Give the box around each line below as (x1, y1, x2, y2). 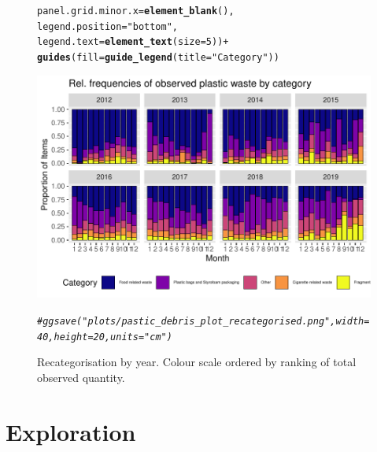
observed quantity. (37, 369, 125, 385)
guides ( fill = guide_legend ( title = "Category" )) (37, 51, 279, 63)
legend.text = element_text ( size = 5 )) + (37, 36, 229, 48)
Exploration (6, 415, 136, 447)
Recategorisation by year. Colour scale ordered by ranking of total (37, 354, 357, 370)
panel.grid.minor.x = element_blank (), (37, 6, 235, 17)
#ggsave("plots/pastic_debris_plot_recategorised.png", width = (37, 315, 370, 327)
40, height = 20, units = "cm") (37, 331, 172, 343)
